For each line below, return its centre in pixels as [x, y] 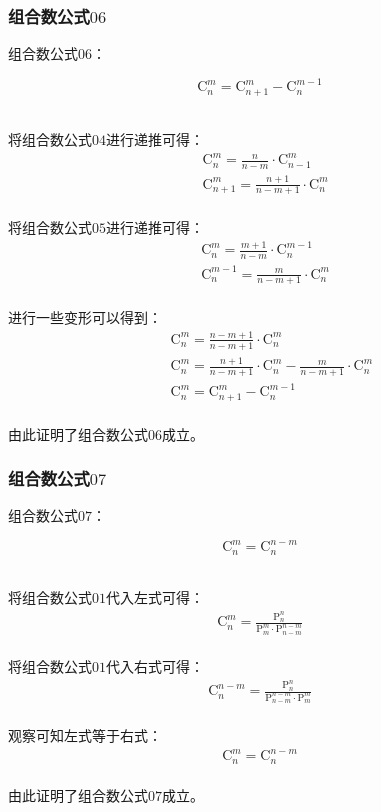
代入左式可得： [155, 597]
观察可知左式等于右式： [85, 735]
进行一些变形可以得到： [85, 316]
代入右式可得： [155, 666]
